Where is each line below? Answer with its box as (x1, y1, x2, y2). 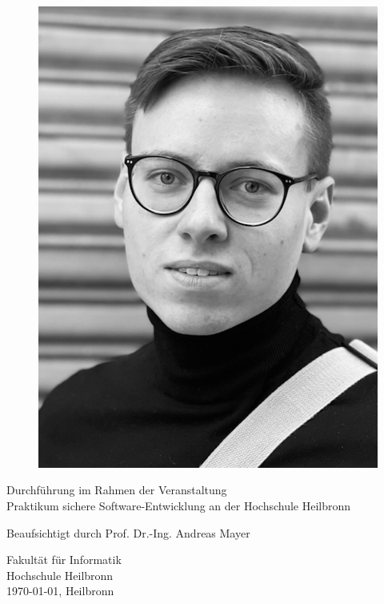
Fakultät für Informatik (6, 551, 122, 568)
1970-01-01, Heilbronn (6, 582, 114, 599)
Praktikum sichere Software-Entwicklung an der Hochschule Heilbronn (6, 497, 351, 514)
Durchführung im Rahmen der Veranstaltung (6, 481, 227, 498)
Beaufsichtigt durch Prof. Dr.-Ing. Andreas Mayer (6, 524, 250, 541)
